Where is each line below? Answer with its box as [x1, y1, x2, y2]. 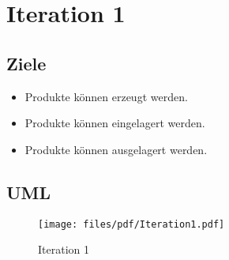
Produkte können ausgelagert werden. [24, 141, 208, 157]
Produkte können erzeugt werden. [24, 88, 188, 104]
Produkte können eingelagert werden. [24, 115, 205, 131]
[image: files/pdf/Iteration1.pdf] [38, 218, 225, 230]
